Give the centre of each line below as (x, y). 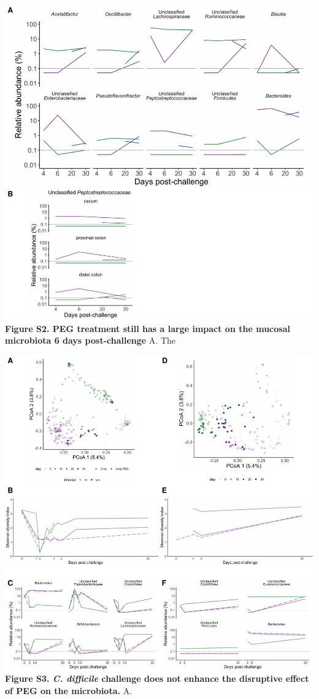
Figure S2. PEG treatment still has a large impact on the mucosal (148, 328)
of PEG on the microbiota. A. (69, 690)
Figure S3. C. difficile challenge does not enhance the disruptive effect (157, 678)
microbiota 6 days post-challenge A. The (90, 340)
